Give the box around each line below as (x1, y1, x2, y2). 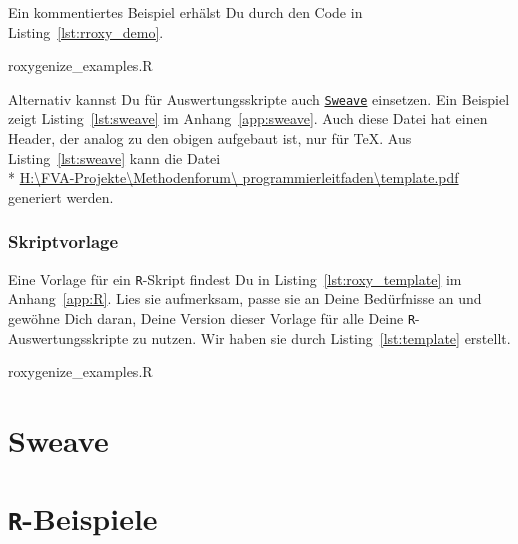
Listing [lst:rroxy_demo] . (8, 21, 164, 42)
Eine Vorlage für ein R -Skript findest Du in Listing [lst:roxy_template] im (8, 268, 462, 289)
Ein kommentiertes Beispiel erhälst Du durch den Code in (8, 2, 363, 22)
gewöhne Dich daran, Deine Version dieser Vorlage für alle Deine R (8, 307, 416, 328)
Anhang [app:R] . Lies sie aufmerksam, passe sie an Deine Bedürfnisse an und (8, 288, 482, 309)
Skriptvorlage (8, 229, 119, 254)
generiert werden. (8, 186, 114, 207)
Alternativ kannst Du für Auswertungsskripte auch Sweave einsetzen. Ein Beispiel (8, 88, 510, 109)
